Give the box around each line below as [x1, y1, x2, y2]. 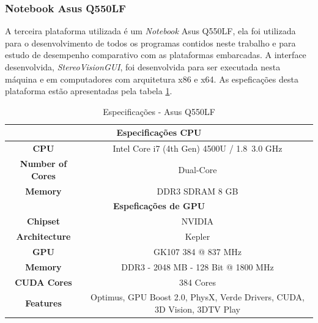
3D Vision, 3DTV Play [155, 303, 240, 315]
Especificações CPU [116, 126, 202, 139]
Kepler [185, 230, 210, 243]
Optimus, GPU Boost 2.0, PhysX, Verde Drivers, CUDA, [90, 291, 305, 303]
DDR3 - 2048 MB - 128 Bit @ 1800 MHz [121, 260, 274, 273]
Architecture [16, 230, 71, 243]
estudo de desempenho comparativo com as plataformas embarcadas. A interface [5, 48, 306, 61]
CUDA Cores [15, 275, 72, 288]
